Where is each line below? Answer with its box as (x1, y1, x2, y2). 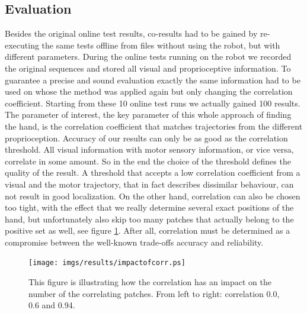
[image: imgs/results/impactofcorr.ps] (28, 259, 186, 267)
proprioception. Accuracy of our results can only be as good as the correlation (5, 131, 288, 144)
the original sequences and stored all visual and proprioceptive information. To (5, 62, 291, 74)
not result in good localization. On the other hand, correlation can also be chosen (5, 189, 300, 202)
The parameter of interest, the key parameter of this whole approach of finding (5, 108, 292, 121)
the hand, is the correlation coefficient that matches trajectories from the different (5, 120, 303, 132)
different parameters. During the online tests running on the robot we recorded (5, 50, 292, 63)
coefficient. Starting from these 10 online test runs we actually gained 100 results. (5, 96, 300, 109)
